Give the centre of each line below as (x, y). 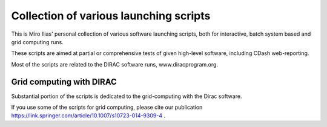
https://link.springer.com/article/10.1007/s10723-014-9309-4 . (88, 116)
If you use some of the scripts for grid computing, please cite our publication (107, 107)
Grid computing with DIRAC (64, 82)
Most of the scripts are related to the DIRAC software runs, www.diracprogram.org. (114, 64)
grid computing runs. (37, 42)
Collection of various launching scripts (111, 16)
